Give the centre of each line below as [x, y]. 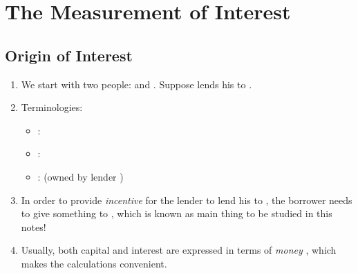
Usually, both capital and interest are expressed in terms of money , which [179, 250]
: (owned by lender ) [81, 176]
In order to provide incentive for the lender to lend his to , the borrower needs [187, 200]
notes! [34, 226]
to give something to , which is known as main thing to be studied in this [177, 213]
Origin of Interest [69, 55]
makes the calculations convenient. [94, 263]
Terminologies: [52, 107]
